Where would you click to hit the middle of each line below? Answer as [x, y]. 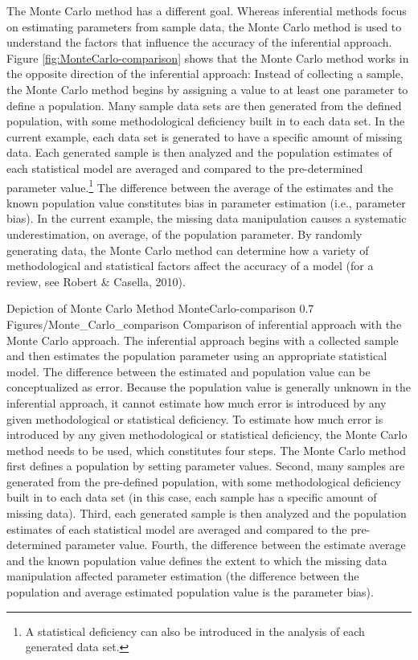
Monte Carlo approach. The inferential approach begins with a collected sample [203, 340]
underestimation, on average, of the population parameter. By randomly [184, 234]
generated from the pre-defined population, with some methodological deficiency [204, 481]
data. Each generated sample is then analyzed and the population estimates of [199, 152]
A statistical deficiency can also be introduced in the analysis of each [195, 631]
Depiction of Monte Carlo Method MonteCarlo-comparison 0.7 [160, 308]
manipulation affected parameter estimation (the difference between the [183, 576]
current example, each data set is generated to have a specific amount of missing [205, 136]
